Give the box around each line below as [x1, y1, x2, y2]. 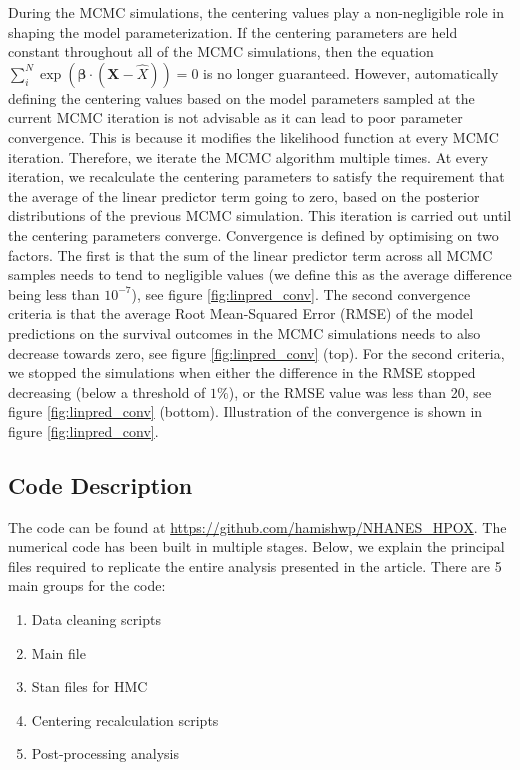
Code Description [8, 469, 193, 500]
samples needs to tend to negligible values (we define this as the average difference [8, 264, 512, 285]
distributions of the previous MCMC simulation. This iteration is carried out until [8, 205, 512, 226]
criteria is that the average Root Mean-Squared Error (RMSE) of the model [8, 303, 474, 324]
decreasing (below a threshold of [8, 381, 206, 402]
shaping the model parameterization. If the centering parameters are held [8, 21, 458, 42]
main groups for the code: [8, 575, 166, 596]
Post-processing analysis [31, 743, 180, 764]
